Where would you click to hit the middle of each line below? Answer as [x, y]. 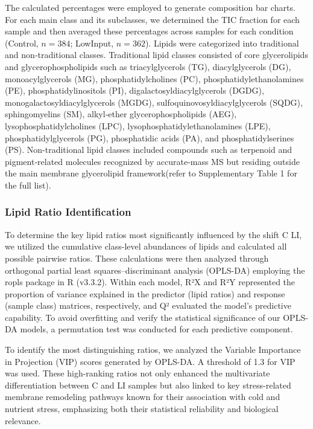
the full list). [28, 185]
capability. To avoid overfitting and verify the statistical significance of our [143, 317]
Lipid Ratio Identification [68, 212]
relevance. [23, 420]
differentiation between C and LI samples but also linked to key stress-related [148, 385]
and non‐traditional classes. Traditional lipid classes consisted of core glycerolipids [156, 55]
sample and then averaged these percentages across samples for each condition [149, 31]
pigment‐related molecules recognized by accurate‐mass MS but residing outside [152, 161]
